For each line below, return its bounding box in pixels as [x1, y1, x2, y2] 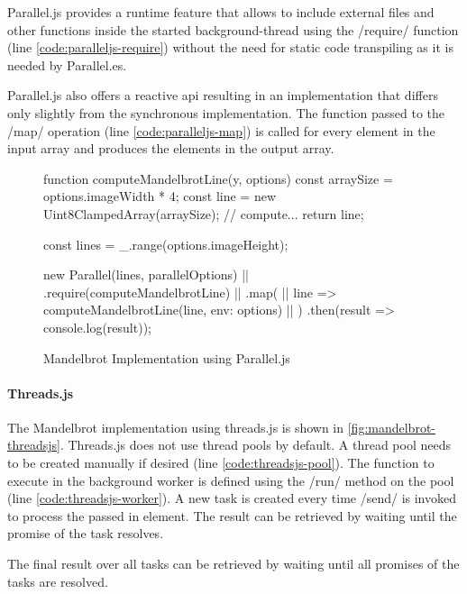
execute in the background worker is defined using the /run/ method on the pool [7, 471, 454, 489]
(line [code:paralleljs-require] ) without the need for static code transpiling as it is [7, 38, 453, 57]
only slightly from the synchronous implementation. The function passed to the [7, 103, 445, 122]
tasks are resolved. [7, 571, 108, 590]
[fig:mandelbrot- [347, 417, 436, 436]
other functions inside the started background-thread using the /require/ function [7, 20, 459, 39]
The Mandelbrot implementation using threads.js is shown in [7, 417, 344, 436]
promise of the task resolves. [7, 524, 164, 543]
